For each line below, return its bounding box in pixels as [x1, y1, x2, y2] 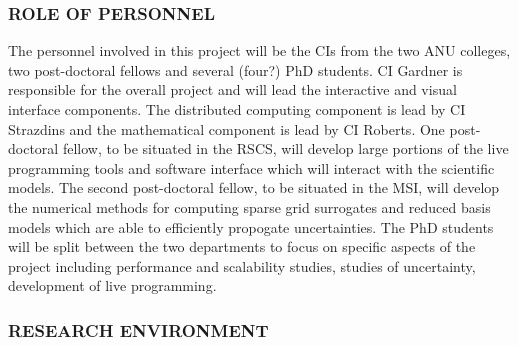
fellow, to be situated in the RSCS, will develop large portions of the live [62, 138, 509, 159]
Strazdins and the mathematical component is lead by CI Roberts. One [8, 118, 445, 139]
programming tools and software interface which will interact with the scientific [8, 157, 495, 178]
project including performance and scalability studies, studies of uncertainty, [8, 255, 476, 276]
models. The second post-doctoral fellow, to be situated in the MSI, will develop [8, 177, 500, 198]
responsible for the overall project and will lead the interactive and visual [8, 79, 457, 100]
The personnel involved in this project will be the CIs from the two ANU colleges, [8, 40, 511, 61]
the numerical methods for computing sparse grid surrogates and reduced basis [8, 196, 491, 217]
